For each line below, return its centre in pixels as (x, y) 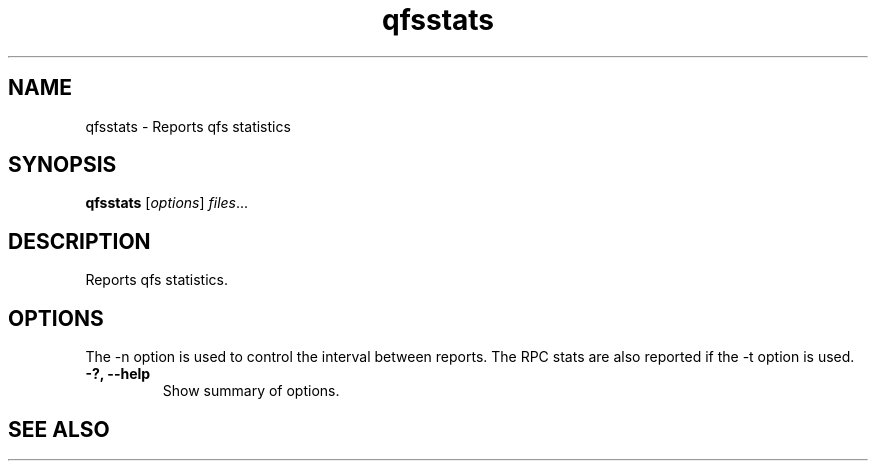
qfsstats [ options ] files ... (167, 203)
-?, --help (118, 374)
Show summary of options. (251, 391)
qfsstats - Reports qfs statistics (188, 126)
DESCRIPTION (79, 241)
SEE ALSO (59, 429)
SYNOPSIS (62, 165)
